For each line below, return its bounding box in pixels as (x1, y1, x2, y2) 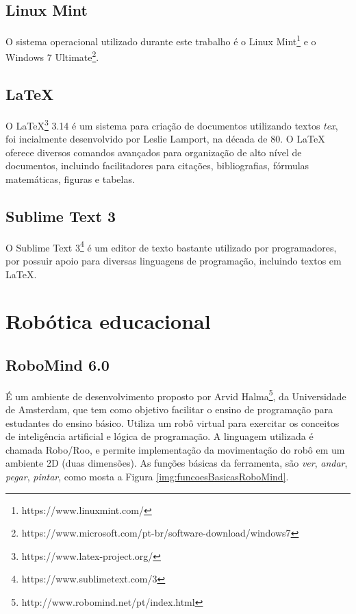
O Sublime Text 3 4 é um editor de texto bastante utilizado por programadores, (5, 238, 337, 254)
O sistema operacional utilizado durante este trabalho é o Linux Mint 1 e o (5, 32, 316, 48)
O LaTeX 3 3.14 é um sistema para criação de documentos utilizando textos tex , (5, 116, 338, 132)
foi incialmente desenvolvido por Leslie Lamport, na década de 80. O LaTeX (5, 132, 325, 146)
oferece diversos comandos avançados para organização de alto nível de (5, 145, 302, 159)
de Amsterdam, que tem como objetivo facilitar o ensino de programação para (5, 402, 333, 416)
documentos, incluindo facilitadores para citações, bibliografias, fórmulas (5, 158, 309, 173)
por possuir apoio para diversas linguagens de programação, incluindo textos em (5, 253, 342, 267)
